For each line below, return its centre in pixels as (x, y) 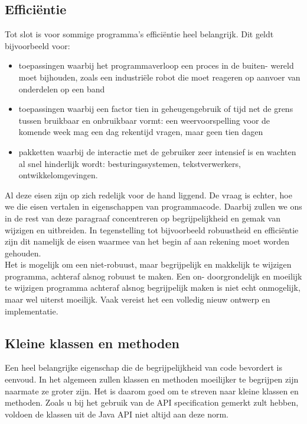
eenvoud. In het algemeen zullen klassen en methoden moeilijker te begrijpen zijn (152, 379)
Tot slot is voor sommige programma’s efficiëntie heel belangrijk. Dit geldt (139, 34)
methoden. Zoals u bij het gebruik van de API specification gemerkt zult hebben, (152, 402)
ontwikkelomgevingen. (58, 175)
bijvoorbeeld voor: (37, 45)
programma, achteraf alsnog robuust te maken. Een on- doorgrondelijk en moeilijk (153, 276)
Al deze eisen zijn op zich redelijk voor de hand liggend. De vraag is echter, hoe (148, 195)
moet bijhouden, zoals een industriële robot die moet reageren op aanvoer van (159, 77)
